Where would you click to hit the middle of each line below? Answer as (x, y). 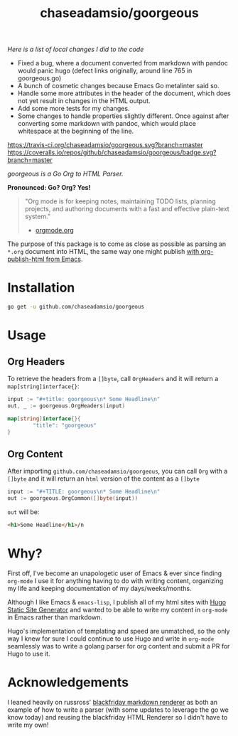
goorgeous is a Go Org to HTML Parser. (65, 174)
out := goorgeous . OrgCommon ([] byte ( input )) (73, 498)
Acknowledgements (68, 682)
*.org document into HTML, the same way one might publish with (103, 252)
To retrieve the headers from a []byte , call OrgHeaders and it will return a (113, 379)
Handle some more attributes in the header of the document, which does (124, 93)
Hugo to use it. (29, 654)
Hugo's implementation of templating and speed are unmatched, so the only (119, 631)
